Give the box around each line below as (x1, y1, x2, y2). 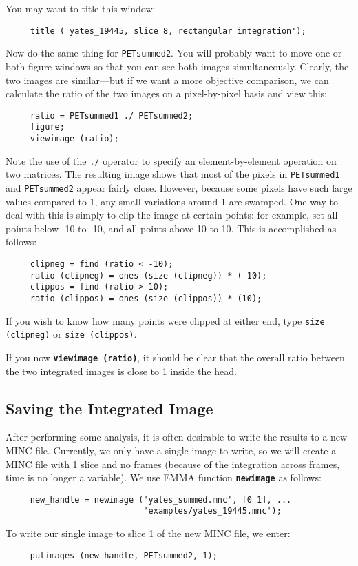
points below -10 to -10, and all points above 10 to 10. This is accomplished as (6, 221, 337, 235)
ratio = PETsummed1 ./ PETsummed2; (30, 110, 193, 121)
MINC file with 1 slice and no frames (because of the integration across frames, (6, 456, 340, 471)
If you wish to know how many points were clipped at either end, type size (6, 313, 325, 327)
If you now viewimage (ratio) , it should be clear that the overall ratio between (6, 350, 345, 364)
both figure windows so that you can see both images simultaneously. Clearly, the (6, 59, 349, 73)
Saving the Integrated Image (6, 397, 213, 418)
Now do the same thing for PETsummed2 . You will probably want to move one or (6, 46, 342, 60)
